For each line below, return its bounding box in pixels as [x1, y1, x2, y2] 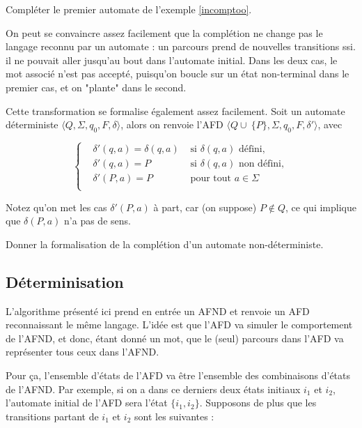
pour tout [190, 174, 231, 184]
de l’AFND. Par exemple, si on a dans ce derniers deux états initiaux [6, 381, 301, 396]
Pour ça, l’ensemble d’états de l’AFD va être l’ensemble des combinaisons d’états [6, 367, 351, 382]
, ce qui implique [285, 199, 356, 214]
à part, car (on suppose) [153, 199, 257, 214]
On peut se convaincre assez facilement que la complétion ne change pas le [6, 25, 323, 40]
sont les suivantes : [134, 408, 214, 423]
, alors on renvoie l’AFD [120, 117, 223, 132]
